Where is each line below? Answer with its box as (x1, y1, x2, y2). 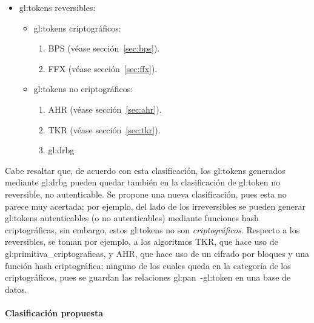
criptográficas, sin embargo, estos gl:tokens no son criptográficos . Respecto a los (5, 223, 300, 236)
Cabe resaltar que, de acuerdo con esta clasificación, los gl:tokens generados (5, 164, 286, 176)
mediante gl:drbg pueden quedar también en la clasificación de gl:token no (5, 176, 281, 188)
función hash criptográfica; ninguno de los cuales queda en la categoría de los (5, 259, 291, 271)
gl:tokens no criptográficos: (33, 82, 133, 95)
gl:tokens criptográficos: (33, 21, 121, 34)
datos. (5, 282, 27, 295)
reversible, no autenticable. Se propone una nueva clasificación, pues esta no (5, 187, 287, 200)
